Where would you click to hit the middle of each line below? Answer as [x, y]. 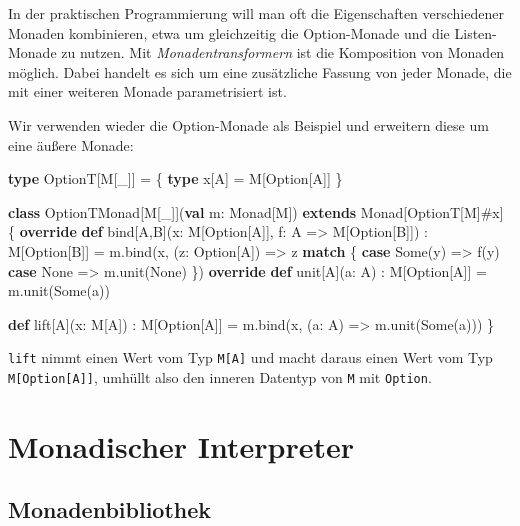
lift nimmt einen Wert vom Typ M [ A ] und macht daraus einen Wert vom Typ [250, 357]
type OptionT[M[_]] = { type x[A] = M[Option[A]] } [175, 178]
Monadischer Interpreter [181, 445]
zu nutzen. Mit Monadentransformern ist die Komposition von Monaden [283, 52]
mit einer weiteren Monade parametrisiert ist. [147, 91]
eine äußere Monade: [71, 144]
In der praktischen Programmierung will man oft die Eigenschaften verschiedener [256, 13]
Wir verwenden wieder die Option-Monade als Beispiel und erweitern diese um [248, 124]
